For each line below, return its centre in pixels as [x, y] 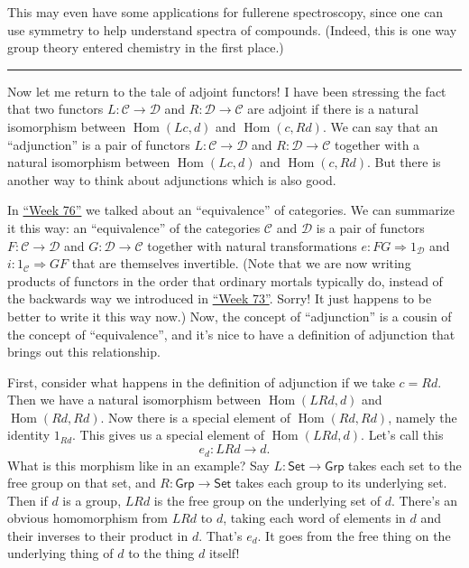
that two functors [55, 109]
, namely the [423, 417]
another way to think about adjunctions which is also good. [172, 179]
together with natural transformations [252, 245]
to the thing [161, 553]
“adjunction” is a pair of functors [99, 144]
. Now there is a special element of [195, 417]
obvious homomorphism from [87, 518]
